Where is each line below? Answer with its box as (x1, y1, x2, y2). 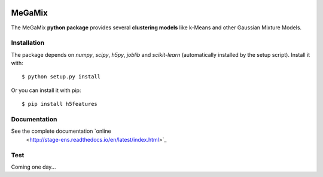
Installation (11, 39, 45, 47)
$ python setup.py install (22, 74, 101, 80)
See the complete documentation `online (11, 127, 111, 135)
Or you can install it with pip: (11, 87, 81, 94)
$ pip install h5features (22, 100, 98, 108)
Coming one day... (11, 163, 56, 170)
